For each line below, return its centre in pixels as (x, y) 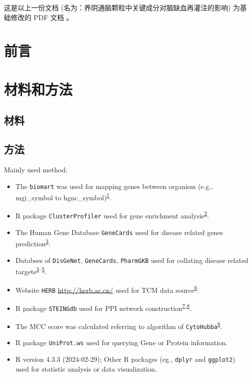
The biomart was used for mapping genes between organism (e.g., (114, 186)
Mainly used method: (36, 169)
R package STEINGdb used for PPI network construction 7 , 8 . (103, 307)
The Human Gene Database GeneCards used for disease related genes (119, 232)
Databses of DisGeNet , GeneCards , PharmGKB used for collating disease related (132, 260)
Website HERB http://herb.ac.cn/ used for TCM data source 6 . (107, 289)
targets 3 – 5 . (31, 271)
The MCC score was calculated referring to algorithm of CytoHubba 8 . (119, 325)
